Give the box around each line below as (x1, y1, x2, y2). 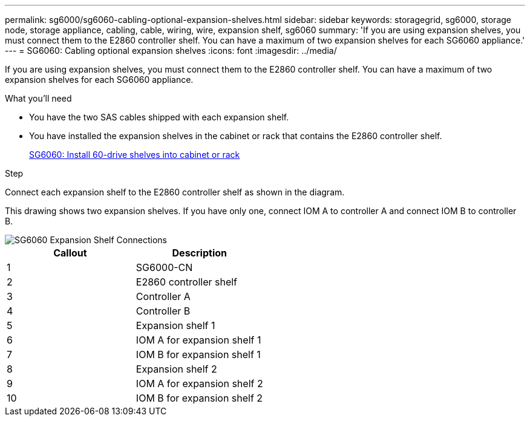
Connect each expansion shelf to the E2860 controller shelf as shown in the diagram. (5, 187, 345, 197)
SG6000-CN (136, 261, 193, 273)
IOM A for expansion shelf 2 (136, 377, 263, 390)
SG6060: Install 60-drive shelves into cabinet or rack (29, 149, 240, 160)
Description (172, 247, 227, 259)
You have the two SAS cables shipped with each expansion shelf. (29, 112, 289, 122)
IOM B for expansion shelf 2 (136, 392, 263, 404)
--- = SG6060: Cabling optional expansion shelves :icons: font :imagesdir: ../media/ (5, 45, 337, 56)
